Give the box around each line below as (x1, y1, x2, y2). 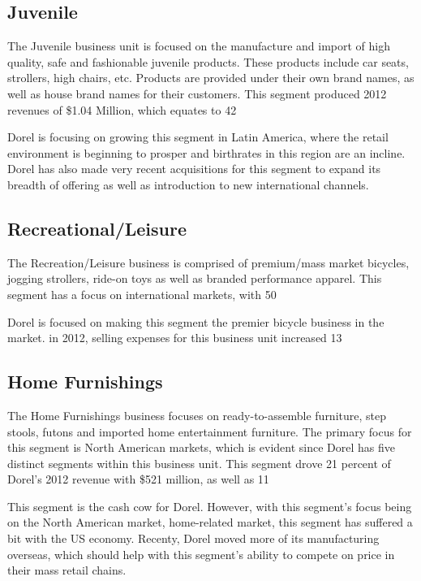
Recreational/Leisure (7, 215, 187, 241)
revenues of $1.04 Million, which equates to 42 (7, 101, 237, 118)
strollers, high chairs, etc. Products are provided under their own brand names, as (7, 69, 415, 86)
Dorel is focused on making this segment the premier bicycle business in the (7, 313, 384, 330)
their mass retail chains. (7, 561, 127, 579)
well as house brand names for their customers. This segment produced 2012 (7, 85, 387, 102)
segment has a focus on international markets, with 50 (7, 285, 277, 302)
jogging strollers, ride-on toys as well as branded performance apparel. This (7, 270, 382, 287)
